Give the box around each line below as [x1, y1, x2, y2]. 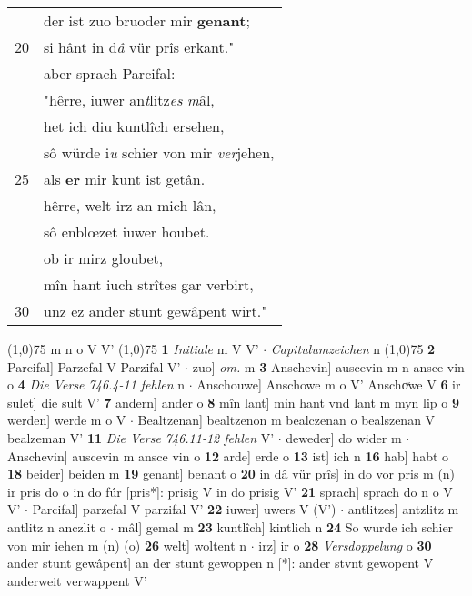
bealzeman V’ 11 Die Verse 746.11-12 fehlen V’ [7, 428, 275, 447]
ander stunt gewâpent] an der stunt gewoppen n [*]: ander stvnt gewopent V [7, 553, 434, 572]
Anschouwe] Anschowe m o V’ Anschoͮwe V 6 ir [196, 375, 461, 394]
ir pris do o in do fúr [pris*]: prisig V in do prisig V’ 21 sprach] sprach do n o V [7, 481, 453, 500]
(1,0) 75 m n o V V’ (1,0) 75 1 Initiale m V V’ [7, 339, 259, 358]
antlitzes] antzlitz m [347, 500, 459, 519]
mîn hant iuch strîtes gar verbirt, [44, 274, 254, 295]
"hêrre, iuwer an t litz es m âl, [44, 89, 215, 110]
